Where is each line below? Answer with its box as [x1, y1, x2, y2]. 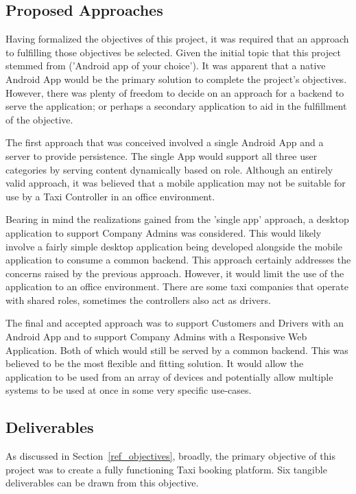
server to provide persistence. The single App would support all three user [5, 148, 318, 163]
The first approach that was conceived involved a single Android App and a [5, 135, 324, 150]
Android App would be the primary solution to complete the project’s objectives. [5, 71, 347, 86]
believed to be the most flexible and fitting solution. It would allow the [5, 356, 304, 370]
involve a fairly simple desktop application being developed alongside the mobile [5, 239, 343, 253]
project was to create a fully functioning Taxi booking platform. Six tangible [5, 462, 327, 476]
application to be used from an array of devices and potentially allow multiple [5, 369, 333, 384]
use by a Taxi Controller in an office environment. [5, 189, 215, 203]
